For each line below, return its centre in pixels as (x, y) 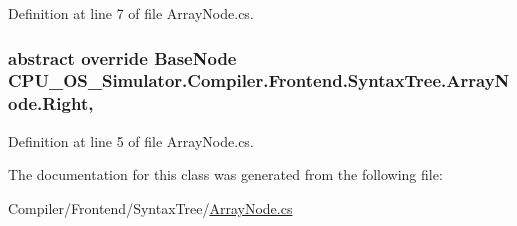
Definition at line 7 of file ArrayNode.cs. (131, 13)
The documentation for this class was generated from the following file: (225, 174)
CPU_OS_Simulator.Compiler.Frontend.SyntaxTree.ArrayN (259, 80)
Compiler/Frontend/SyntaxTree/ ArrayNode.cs (150, 207)
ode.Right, (51, 103)
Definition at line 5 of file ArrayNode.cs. (131, 140)
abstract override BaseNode (122, 57)
